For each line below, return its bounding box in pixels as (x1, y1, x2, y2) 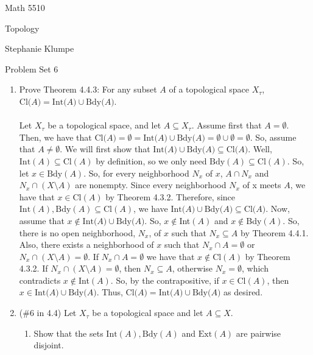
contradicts (19, 273, 61, 286)
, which (242, 262, 269, 275)
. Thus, (96, 286, 123, 298)
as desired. (223, 286, 263, 298)
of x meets (242, 178, 281, 191)
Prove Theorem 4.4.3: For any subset (19, 83, 157, 96)
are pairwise (236, 326, 281, 339)
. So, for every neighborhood (83, 166, 189, 179)
